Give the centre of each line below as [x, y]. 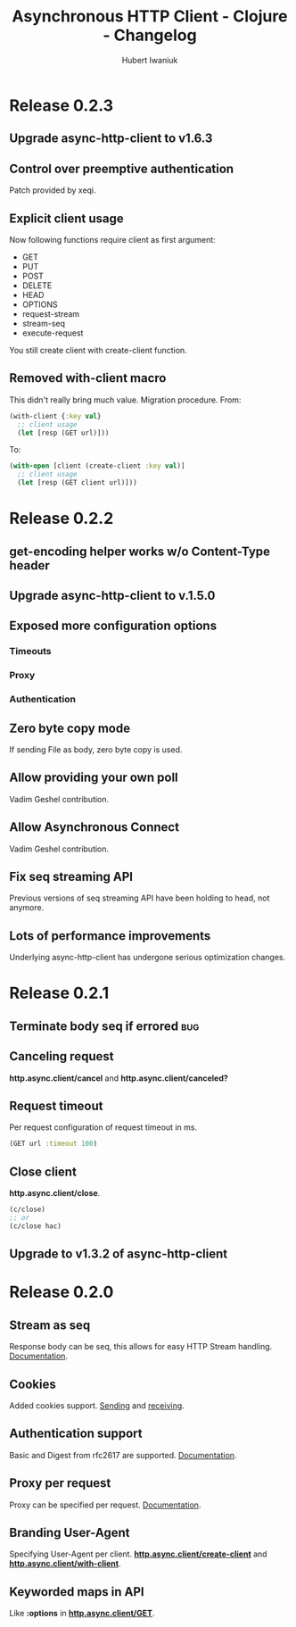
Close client [43, 1171]
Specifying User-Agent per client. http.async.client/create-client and [138, 1554]
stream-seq [43, 323]
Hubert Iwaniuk [150, 60]
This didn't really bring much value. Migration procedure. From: [125, 400]
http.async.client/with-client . [65, 1564]
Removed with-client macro [88, 378]
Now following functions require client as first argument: [112, 239]
